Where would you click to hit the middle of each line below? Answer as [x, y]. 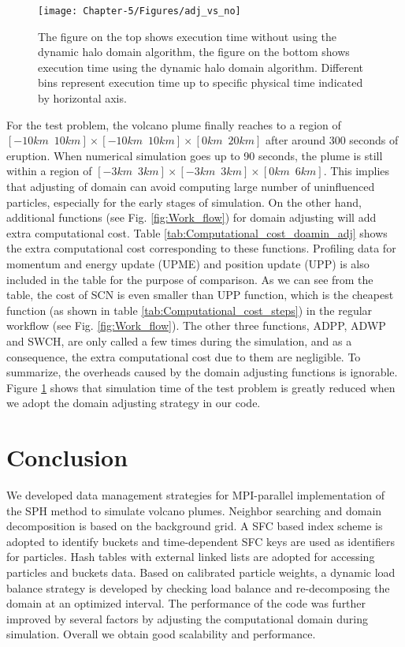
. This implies [357, 171]
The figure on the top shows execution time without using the [188, 36]
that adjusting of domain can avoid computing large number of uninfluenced [191, 186]
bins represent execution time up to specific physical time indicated [201, 82]
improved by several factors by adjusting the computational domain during [187, 618]
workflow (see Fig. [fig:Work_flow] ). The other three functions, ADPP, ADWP [196, 325]
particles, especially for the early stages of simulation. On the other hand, [184, 202]
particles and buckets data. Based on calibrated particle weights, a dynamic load [201, 572]
